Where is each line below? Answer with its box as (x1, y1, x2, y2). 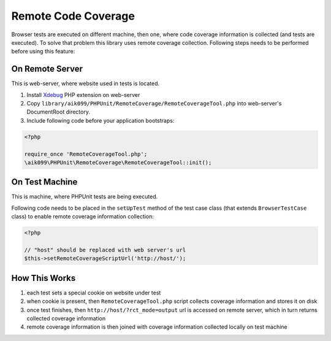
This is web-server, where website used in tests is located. (11, 80, 160, 87)
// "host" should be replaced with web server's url (24, 247, 186, 253)
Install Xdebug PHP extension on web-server (26, 91, 140, 98)
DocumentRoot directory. (26, 108, 90, 116)
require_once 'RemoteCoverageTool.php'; (24, 150, 147, 158)
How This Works (11, 273, 76, 283)
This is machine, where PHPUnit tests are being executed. (11, 193, 158, 201)
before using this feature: (11, 48, 75, 55)
